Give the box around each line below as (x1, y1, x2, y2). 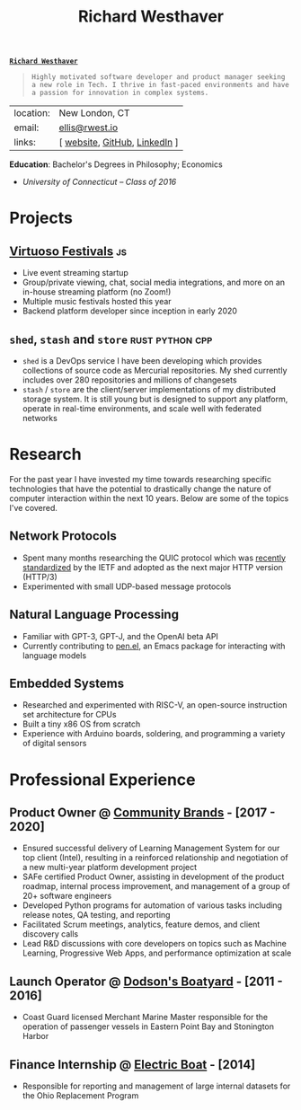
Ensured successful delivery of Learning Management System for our (22, 842, 280, 854)
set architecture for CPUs (22, 709, 117, 720)
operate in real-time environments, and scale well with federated (22, 403, 262, 414)
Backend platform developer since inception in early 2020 (22, 305, 238, 316)
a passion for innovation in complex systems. (31, 88, 209, 98)
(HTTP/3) (22, 571, 58, 582)
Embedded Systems (9, 675, 124, 691)
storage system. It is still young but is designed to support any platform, (22, 393, 288, 404)
